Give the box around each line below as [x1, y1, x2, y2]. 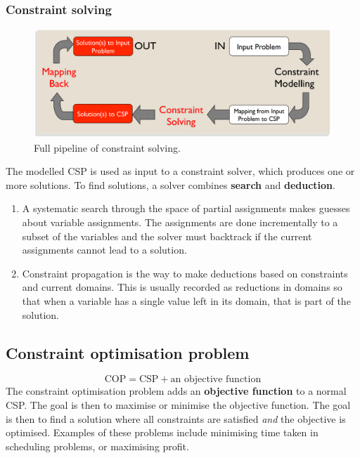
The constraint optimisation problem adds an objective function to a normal [6, 384, 347, 398]
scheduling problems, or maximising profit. [6, 438, 189, 453]
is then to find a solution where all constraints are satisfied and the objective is [6, 411, 346, 426]
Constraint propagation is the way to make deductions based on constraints [22, 266, 348, 280]
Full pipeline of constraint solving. [34, 140, 181, 155]
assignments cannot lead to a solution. [22, 242, 187, 257]
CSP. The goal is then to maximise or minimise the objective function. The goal [6, 398, 351, 412]
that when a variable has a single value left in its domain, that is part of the [22, 294, 351, 308]
